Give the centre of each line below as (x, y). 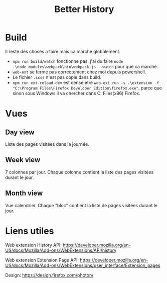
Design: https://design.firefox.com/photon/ (49, 275)
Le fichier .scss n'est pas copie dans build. (57, 77)
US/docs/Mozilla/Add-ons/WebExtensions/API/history (61, 250)
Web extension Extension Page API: (42, 260)
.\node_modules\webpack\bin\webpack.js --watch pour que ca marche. (85, 66)
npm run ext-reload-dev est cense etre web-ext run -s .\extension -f (86, 82)
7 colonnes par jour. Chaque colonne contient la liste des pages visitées (79, 172)
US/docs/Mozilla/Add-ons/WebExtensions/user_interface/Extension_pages (83, 265)
